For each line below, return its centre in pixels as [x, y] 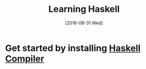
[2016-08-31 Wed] [84, 23]
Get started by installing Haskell [73, 48]
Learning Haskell [84, 9]
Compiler [25, 59]
